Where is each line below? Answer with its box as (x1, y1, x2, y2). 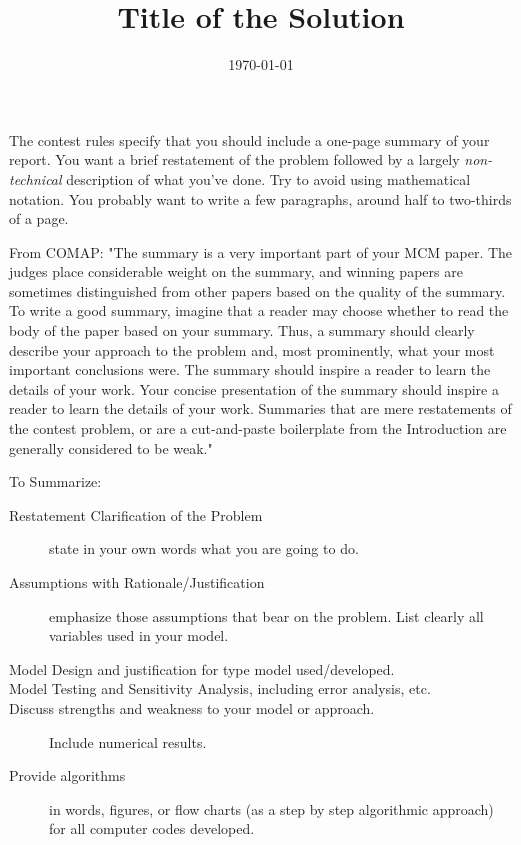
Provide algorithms (9, 765, 126, 786)
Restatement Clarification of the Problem (9, 504, 263, 525)
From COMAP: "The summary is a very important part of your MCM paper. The (9, 241, 513, 262)
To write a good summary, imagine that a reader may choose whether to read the (9, 300, 509, 321)
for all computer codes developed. (49, 818, 255, 839)
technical (9, 168, 62, 189)
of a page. (9, 208, 69, 229)
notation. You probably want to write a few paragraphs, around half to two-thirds (9, 188, 512, 209)
